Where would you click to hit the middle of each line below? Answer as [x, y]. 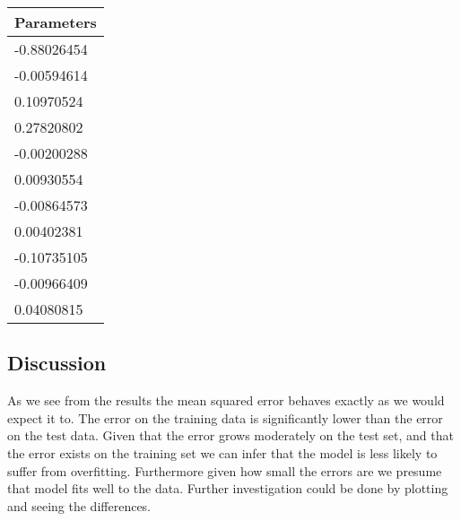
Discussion [57, 363]
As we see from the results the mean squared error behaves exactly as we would [226, 400]
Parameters [56, 22]
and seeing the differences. [79, 505]
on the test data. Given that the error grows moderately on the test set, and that [230, 435]
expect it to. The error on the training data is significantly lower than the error [225, 417]
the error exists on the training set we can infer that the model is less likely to [222, 452]
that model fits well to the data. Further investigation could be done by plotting [228, 488]
